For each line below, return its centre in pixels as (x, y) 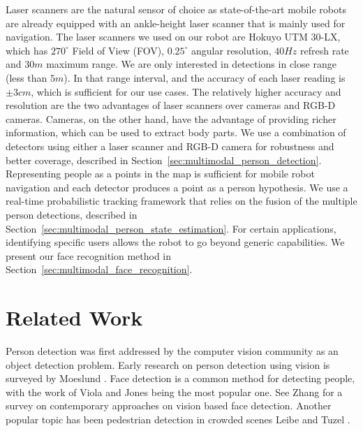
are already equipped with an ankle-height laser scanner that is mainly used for (176, 23)
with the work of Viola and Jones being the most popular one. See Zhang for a (174, 392)
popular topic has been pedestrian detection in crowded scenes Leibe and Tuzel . (178, 419)
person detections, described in (72, 214)
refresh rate (325, 50)
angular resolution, (231, 50)
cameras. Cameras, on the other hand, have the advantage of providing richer (171, 118)
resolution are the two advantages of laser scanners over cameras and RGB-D (171, 105)
